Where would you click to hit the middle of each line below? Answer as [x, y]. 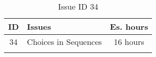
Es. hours [129, 26]
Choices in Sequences [65, 42]
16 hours [129, 42]
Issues [39, 26]
